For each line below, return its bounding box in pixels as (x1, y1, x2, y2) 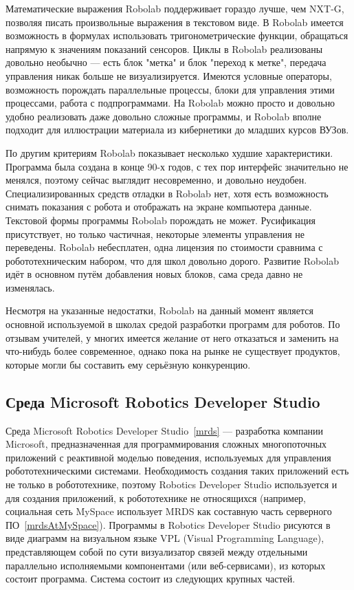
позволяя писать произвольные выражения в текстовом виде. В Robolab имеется (5, 14, 344, 29)
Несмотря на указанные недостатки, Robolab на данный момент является (5, 303, 313, 318)
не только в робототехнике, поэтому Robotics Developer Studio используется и (5, 477, 338, 492)
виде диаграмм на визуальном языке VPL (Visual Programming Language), (5, 531, 324, 545)
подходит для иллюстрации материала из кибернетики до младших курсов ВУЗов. (5, 122, 349, 137)
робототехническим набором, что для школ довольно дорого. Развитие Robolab (5, 253, 339, 267)
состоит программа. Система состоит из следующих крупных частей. (5, 571, 296, 586)
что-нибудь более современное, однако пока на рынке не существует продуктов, (5, 344, 340, 358)
